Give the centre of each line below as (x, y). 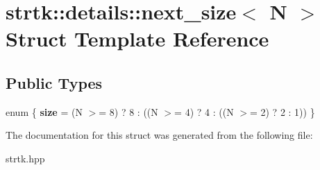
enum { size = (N (44, 111)
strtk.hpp (25, 158)
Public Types (54, 82)
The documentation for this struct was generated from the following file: (159, 135)
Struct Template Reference (137, 39)
